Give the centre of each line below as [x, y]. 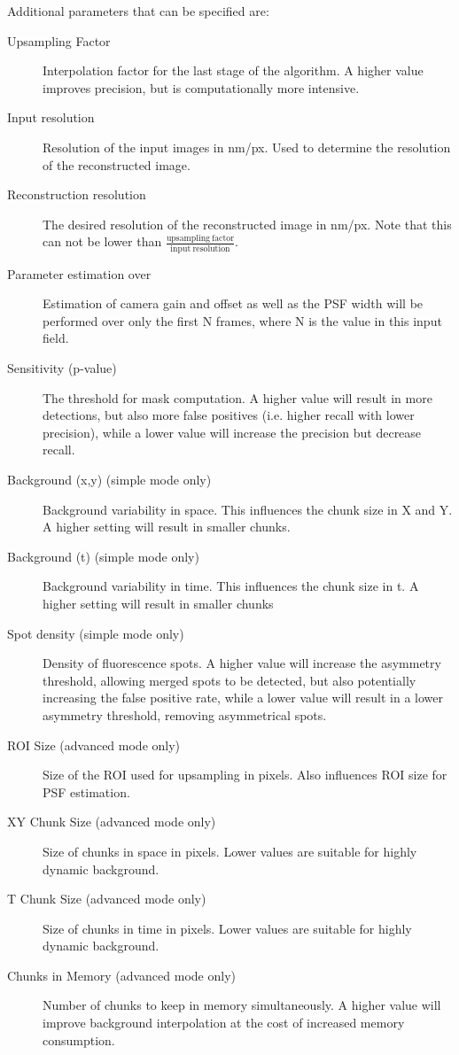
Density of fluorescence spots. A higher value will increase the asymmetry [242, 663]
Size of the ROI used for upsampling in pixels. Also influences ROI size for [245, 775]
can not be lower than [102, 241]
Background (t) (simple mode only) [103, 556]
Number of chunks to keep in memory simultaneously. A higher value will [242, 1005]
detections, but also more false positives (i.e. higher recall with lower [229, 415]
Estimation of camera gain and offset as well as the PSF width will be [233, 303]
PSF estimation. [86, 791]
